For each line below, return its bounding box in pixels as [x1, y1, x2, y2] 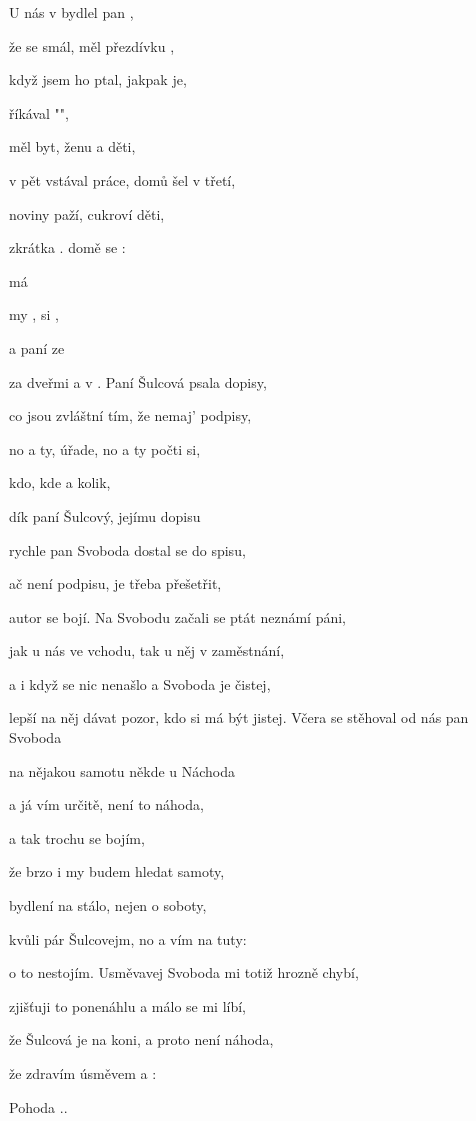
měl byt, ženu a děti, [9, 136, 136, 157]
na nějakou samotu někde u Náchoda [9, 760, 236, 781]
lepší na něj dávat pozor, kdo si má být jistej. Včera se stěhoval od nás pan [9, 707, 469, 728]
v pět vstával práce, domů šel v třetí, [9, 169, 236, 190]
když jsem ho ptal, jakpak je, [9, 69, 187, 90]
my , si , [9, 304, 59, 325]
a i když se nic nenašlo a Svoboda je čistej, [9, 673, 271, 694]
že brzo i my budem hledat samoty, [9, 861, 225, 882]
